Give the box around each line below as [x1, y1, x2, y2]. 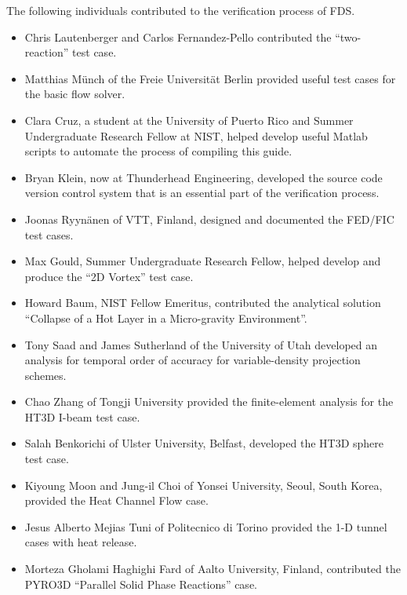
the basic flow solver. [24, 86, 125, 102]
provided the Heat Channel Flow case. [24, 492, 209, 509]
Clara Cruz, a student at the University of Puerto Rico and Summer [24, 111, 354, 128]
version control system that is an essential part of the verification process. [24, 184, 380, 201]
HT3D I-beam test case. [24, 408, 140, 425]
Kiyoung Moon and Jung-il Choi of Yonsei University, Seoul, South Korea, [24, 476, 383, 493]
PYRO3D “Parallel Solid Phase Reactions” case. [24, 575, 257, 592]
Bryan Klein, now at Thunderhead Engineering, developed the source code [24, 169, 383, 185]
